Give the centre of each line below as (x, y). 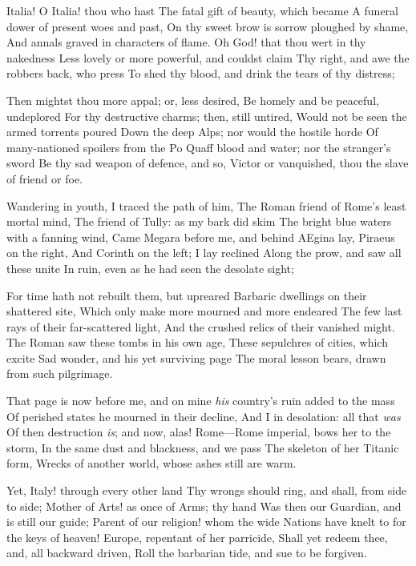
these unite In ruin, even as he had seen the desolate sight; (150, 268)
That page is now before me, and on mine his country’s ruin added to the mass (201, 401)
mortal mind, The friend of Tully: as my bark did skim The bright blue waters (199, 221)
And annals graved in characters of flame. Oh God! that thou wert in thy (186, 42)
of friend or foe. (44, 178)
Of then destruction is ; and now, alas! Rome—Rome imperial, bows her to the (199, 432)
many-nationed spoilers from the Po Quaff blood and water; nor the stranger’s (199, 147)
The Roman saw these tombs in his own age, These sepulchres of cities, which (197, 342)
